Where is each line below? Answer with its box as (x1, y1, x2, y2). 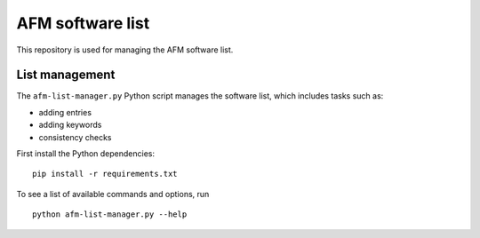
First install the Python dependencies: (16, 148, 156, 159)
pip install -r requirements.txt (32, 169, 178, 179)
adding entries (38, 107, 92, 117)
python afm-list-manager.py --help (32, 210, 188, 219)
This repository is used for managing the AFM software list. (16, 44, 234, 55)
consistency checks (38, 131, 112, 142)
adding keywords (38, 120, 102, 131)
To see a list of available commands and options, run (16, 188, 210, 199)
